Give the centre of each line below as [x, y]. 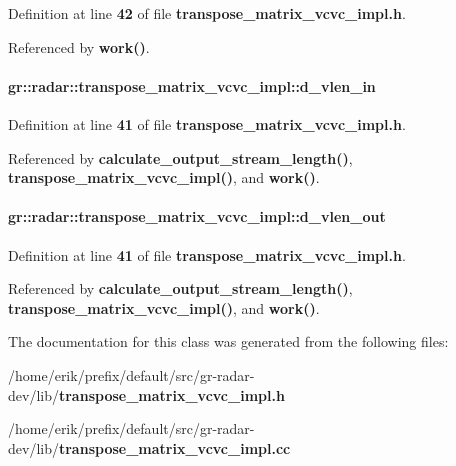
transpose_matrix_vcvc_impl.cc [174, 447]
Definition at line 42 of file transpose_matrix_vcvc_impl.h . [207, 13]
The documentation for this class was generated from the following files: [228, 341]
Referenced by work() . [79, 46]
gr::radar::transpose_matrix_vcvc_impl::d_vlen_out [197, 216]
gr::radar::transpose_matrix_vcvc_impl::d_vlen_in [192, 85]
